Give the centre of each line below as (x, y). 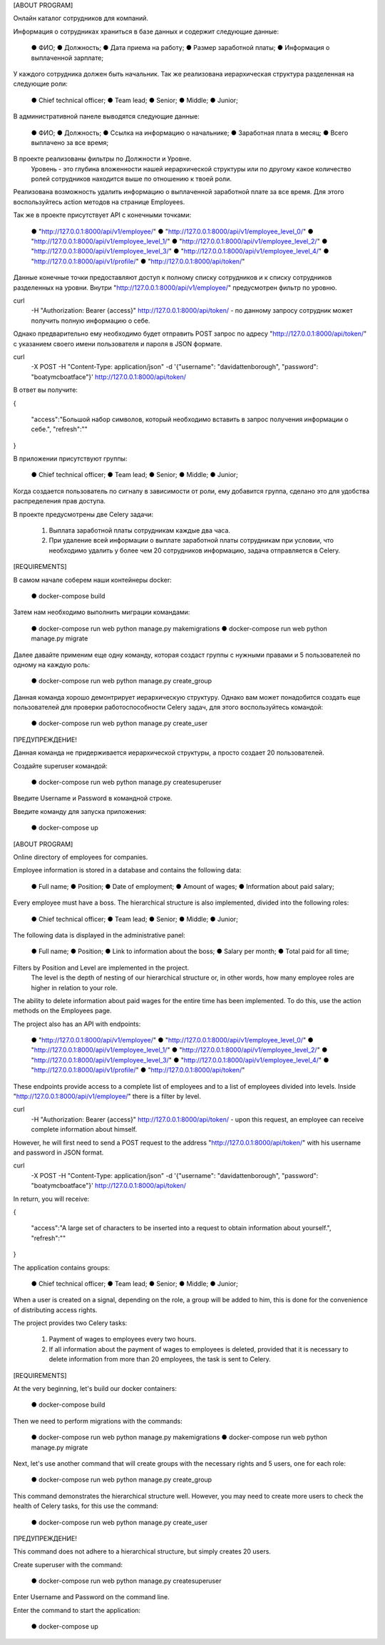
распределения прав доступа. (60, 501)
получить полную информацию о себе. (91, 321)
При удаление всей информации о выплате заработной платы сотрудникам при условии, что (191, 540)
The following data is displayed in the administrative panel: (99, 935)
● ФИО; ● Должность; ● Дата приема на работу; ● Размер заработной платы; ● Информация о (180, 48)
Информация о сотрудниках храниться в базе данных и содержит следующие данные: (146, 31)
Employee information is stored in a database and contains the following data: (127, 870)
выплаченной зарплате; (67, 58)
